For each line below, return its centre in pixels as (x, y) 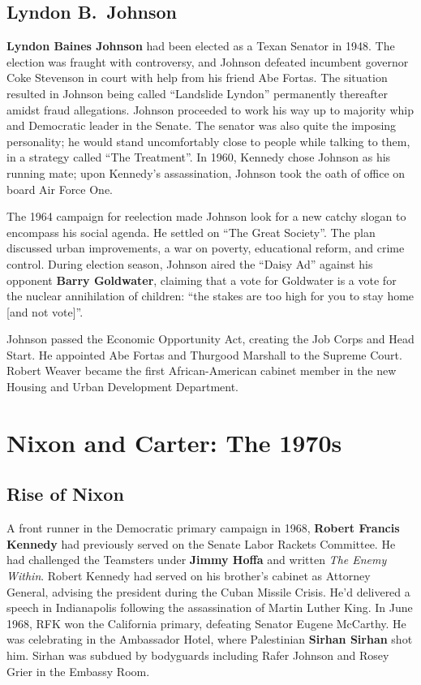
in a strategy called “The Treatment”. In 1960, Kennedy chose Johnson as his (199, 157)
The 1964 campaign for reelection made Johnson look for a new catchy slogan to (206, 216)
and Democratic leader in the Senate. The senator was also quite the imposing (202, 125)
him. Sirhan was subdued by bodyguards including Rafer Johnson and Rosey (198, 655)
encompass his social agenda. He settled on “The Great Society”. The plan (191, 232)
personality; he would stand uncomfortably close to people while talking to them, (208, 141)
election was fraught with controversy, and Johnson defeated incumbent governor (208, 61)
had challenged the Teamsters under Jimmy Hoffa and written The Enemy (197, 560)
